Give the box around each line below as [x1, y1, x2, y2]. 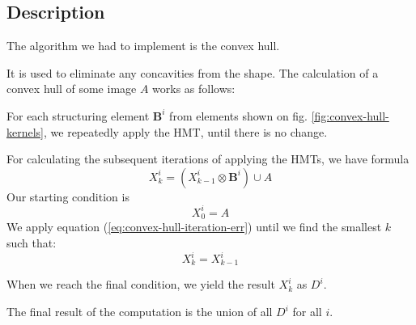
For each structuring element [6, 107, 150, 124]
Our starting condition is [6, 188, 129, 205]
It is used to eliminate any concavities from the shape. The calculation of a [6, 64, 379, 81]
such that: [6, 234, 57, 251]
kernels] [6, 123, 45, 140]
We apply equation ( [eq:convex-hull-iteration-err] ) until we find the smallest [6, 218, 382, 235]
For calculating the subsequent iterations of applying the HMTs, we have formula [6, 150, 410, 167]
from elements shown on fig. [169, 107, 308, 124]
